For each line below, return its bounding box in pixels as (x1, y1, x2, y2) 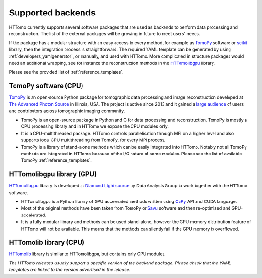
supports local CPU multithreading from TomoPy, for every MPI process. (21, 137, 166, 143)
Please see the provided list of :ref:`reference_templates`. (9, 69, 124, 75)
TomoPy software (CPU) (9, 81, 83, 90)
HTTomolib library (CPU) (9, 238, 85, 247)
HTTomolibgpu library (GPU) (9, 170, 97, 179)
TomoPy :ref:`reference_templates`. (21, 157, 92, 163)
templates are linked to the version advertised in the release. (9, 267, 131, 273)
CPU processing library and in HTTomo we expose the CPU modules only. (21, 124, 169, 129)
